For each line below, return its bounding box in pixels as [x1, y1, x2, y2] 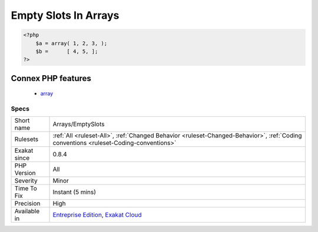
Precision [14, 200, 41, 208]
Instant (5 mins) [52, 188, 97, 196]
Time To [14, 184, 38, 193]
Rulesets [14, 135, 38, 143]
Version [14, 169, 36, 177]
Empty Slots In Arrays [11, 9, 120, 22]
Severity [14, 177, 38, 185]
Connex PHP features [11, 73, 91, 83]
